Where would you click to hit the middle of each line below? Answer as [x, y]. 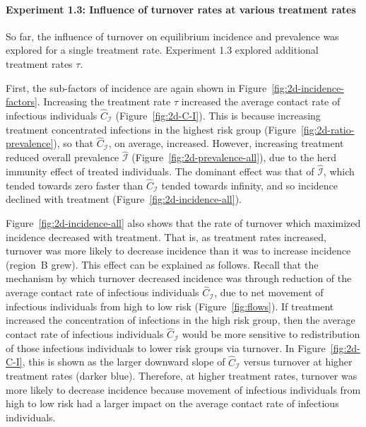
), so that [73, 143]
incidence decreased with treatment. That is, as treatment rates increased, [166, 236]
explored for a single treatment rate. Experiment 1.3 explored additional [162, 50]
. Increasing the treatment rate [104, 101]
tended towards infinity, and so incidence [250, 185]
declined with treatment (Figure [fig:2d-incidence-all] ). [124, 199]
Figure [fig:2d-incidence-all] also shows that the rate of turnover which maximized [183, 223]
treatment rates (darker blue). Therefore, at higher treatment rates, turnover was [182, 376]
